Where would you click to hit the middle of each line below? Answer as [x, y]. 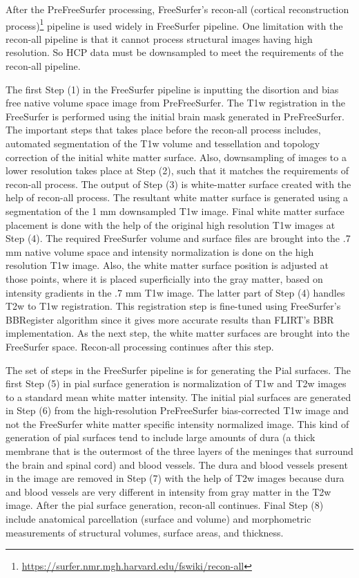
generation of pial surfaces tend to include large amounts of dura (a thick [161, 437]
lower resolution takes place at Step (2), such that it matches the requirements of [177, 170]
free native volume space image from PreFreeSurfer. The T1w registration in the [175, 103]
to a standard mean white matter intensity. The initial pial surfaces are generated [178, 397]
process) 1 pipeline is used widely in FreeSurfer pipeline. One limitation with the [174, 24]
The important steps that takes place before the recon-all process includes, [163, 130]
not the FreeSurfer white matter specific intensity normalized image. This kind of [177, 423]
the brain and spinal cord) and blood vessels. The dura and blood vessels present [177, 464]
